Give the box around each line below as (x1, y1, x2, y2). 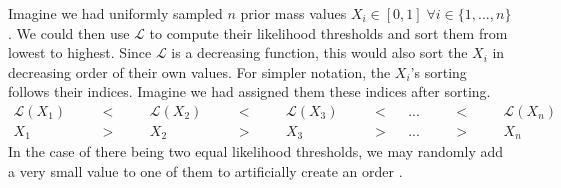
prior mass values (240, 3, 347, 23)
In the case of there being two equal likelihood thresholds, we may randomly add (8, 141, 504, 162)
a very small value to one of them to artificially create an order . (8, 161, 403, 182)
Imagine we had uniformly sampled (8, 3, 223, 23)
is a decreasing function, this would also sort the (171, 42, 468, 63)
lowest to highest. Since (8, 42, 152, 63)
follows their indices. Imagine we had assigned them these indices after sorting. (8, 81, 491, 102)
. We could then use (8, 22, 130, 43)
